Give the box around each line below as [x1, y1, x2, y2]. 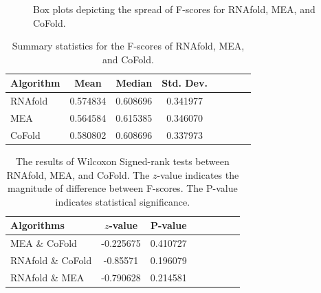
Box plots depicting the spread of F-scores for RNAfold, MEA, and [33, 2, 316, 16]
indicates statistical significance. [55, 194, 190, 208]
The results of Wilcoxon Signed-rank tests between [16, 154, 230, 168]
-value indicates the [157, 167, 239, 182]
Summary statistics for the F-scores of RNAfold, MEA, [12, 39, 245, 53]
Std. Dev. [162, 76, 208, 90]
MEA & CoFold [10, 236, 77, 250]
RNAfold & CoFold [10, 253, 92, 268]
